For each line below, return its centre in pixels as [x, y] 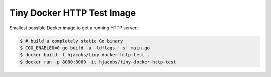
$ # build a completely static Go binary [72, 41]
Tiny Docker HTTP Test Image [73, 13]
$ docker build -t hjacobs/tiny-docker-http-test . [85, 55]
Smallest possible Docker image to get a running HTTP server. [74, 28]
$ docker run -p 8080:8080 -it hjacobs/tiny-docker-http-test [98, 62]
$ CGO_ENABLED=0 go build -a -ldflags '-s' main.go [85, 48]
